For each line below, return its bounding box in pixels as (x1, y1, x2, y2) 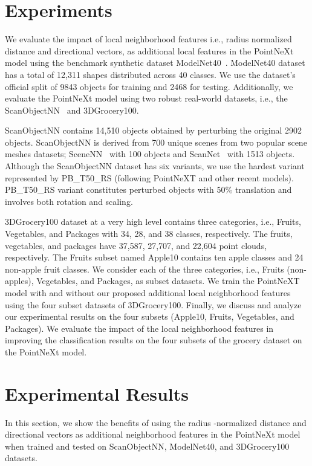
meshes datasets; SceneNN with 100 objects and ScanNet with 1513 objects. (5, 147, 295, 160)
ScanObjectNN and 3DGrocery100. (5, 103, 139, 116)
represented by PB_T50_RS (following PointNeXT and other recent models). (5, 171, 294, 184)
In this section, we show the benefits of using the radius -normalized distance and (5, 416, 307, 429)
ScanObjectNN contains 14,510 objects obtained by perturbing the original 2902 (5, 124, 302, 137)
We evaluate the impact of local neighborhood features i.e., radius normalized (5, 33, 292, 45)
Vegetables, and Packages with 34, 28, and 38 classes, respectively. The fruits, (5, 227, 293, 240)
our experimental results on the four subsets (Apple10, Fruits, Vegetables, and (5, 310, 294, 323)
